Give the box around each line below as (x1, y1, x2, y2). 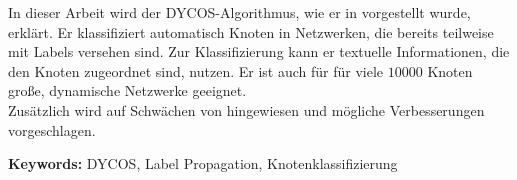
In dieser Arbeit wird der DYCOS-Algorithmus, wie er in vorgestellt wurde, (8, 2, 471, 22)
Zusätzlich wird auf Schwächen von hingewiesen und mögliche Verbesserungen (8, 99, 485, 120)
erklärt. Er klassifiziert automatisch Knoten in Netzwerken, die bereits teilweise (8, 21, 494, 42)
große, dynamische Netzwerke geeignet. (8, 80, 247, 101)
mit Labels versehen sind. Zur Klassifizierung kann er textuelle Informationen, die (8, 41, 510, 62)
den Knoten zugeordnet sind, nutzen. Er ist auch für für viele (8, 60, 384, 81)
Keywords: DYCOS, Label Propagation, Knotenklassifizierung (8, 153, 398, 174)
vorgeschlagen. (8, 119, 96, 140)
